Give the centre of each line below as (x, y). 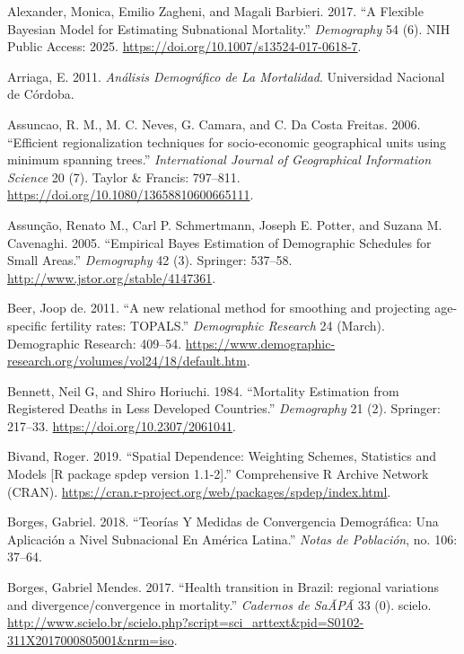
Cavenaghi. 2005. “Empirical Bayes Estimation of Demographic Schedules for (219, 242)
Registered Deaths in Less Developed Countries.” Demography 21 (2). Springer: (224, 408)
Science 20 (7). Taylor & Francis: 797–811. (124, 177)
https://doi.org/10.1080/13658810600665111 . (131, 194)
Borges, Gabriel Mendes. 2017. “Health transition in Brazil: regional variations (223, 587)
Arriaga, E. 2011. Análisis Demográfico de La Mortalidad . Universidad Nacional (226, 76)
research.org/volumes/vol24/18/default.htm (127, 361)
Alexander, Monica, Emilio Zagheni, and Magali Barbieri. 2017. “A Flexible (215, 11)
